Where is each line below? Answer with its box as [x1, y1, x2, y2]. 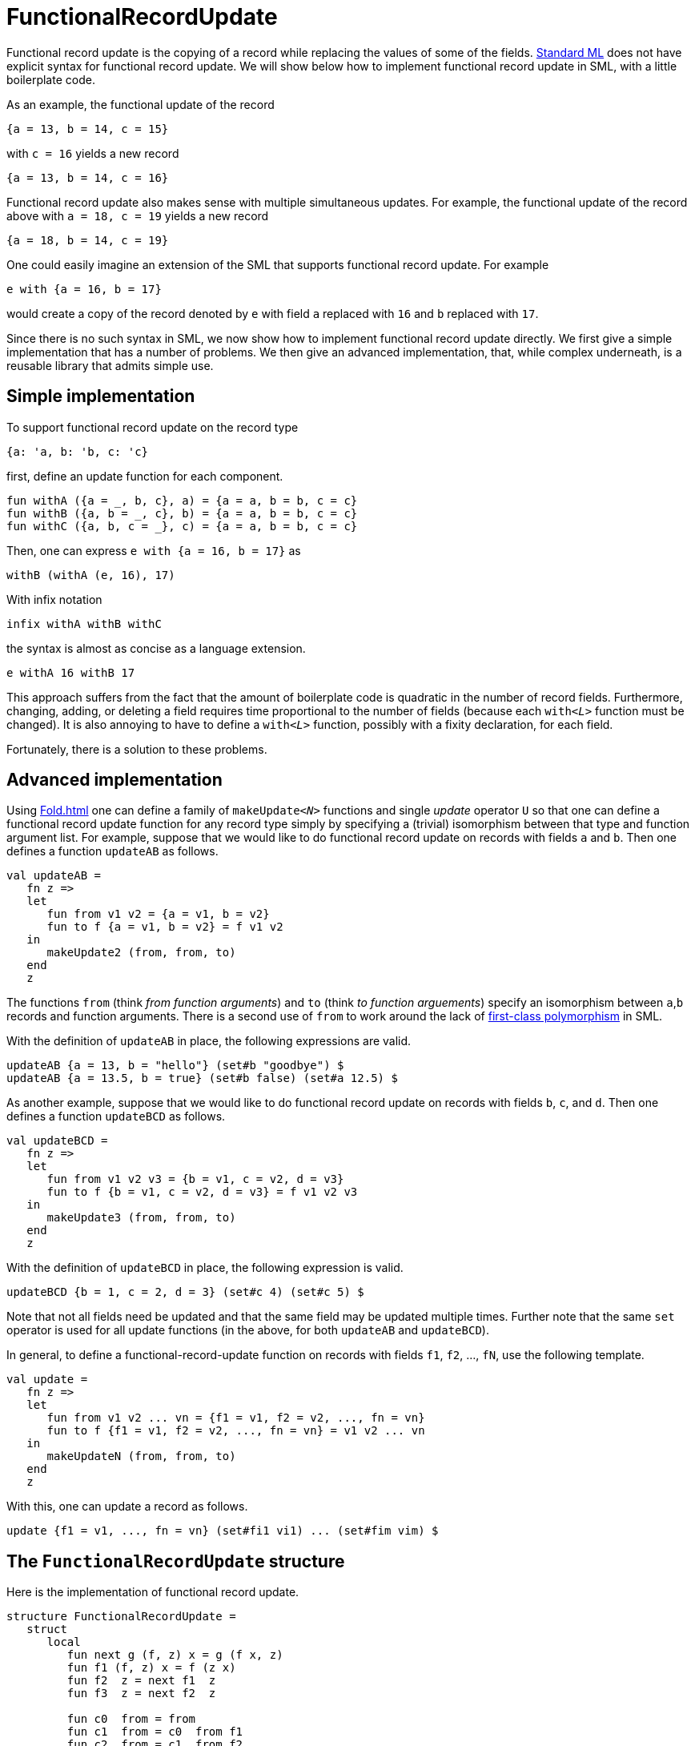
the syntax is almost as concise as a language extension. [6, 641, 306, 655]
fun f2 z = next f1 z [66, 1674, 216, 1688]
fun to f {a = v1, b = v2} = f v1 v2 [46, 920, 283, 934]
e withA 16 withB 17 [6, 666, 135, 679]
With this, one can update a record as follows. [6, 1499, 248, 1514]
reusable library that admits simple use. [6, 358, 214, 372]
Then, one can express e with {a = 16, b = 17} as [6, 543, 301, 557]
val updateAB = [6, 869, 102, 883]
